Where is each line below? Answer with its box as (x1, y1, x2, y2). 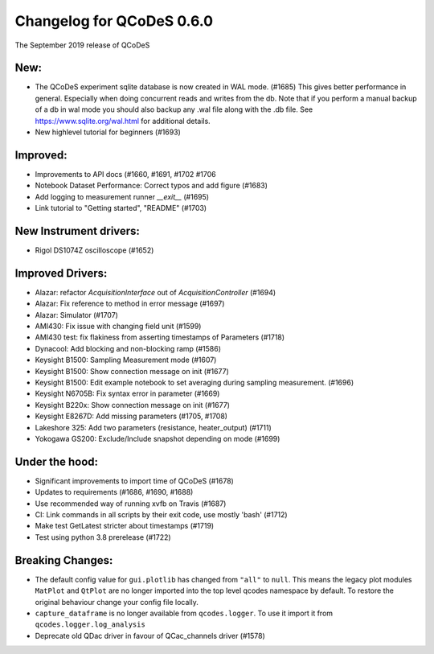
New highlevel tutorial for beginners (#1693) (35, 127, 181, 137)
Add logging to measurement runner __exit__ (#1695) (35, 191, 209, 201)
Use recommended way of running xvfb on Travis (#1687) (35, 499, 227, 508)
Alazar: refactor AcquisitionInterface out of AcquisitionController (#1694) (35, 287, 276, 297)
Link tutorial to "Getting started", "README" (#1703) (35, 204, 207, 213)
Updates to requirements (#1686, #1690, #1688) (35, 487, 194, 497)
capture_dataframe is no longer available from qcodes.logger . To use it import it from (35, 608, 334, 618)
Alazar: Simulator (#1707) (35, 310, 118, 319)
